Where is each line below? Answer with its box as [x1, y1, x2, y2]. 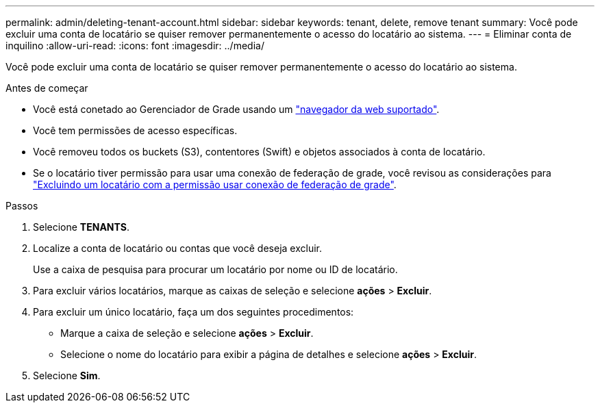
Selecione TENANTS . [33, 221, 129, 233]
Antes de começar [5, 82, 88, 94]
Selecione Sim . [33, 370, 101, 381]
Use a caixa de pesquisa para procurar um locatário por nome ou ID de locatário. [33, 264, 398, 275]
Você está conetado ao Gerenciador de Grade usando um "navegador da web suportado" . [33, 103, 440, 115]
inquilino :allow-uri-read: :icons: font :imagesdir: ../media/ [5, 40, 264, 51]
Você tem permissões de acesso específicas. [33, 125, 238, 136]
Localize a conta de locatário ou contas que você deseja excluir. [33, 242, 323, 254]
